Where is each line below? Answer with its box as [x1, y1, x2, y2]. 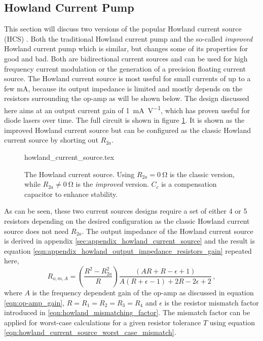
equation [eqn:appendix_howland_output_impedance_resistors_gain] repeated [4, 245, 252, 256]
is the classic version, [169, 168, 235, 179]
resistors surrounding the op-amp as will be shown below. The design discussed [4, 93, 249, 104]
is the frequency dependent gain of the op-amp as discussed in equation [32, 287, 254, 297]
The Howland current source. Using [24, 168, 135, 179]
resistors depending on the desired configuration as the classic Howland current [4, 215, 250, 226]
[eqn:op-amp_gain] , [4, 297, 65, 308]
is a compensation [161, 179, 217, 189]
